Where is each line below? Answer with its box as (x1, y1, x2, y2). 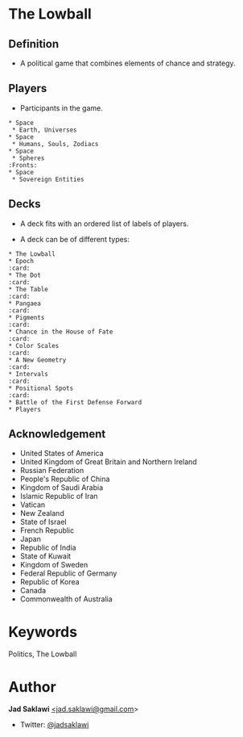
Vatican (19, 500, 46, 509)
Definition (8, 37, 59, 51)
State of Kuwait (19, 551, 71, 561)
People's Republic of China (19, 474, 110, 484)
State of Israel (19, 517, 67, 527)
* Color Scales (8, 341, 60, 350)
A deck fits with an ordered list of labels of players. (19, 219, 189, 228)
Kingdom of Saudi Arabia (19, 483, 103, 492)
